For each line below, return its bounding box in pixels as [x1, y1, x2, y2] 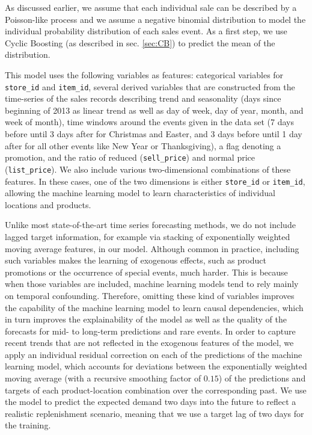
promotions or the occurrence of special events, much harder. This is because [5, 265, 288, 278]
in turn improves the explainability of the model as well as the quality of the [5, 313, 287, 325]
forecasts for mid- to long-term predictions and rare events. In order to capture [5, 324, 296, 337]
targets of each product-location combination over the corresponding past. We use [5, 383, 307, 396]
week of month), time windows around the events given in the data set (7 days [5, 116, 294, 128]
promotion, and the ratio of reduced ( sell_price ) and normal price [5, 151, 255, 164]
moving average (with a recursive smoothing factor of [5, 372, 201, 384]
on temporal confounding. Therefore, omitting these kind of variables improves [5, 289, 295, 301]
